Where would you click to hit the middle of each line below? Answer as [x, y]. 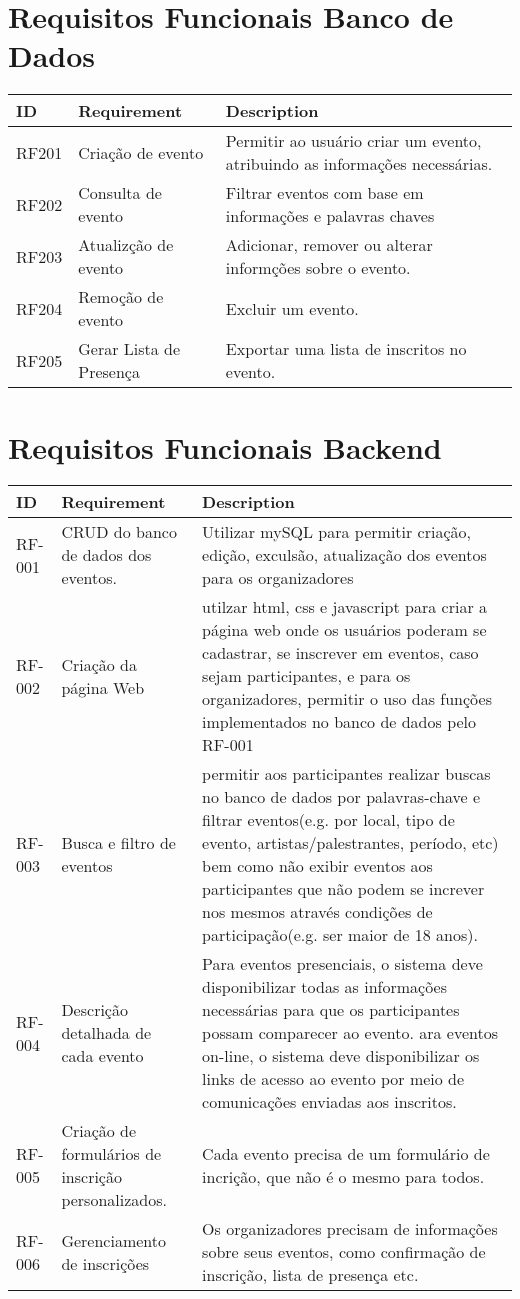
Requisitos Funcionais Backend [225, 446]
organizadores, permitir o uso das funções [347, 699]
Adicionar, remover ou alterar [329, 245]
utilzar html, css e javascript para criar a [344, 607]
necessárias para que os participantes [331, 1010]
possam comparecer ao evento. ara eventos [350, 1033]
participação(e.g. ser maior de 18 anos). [340, 935]
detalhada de [106, 1033]
